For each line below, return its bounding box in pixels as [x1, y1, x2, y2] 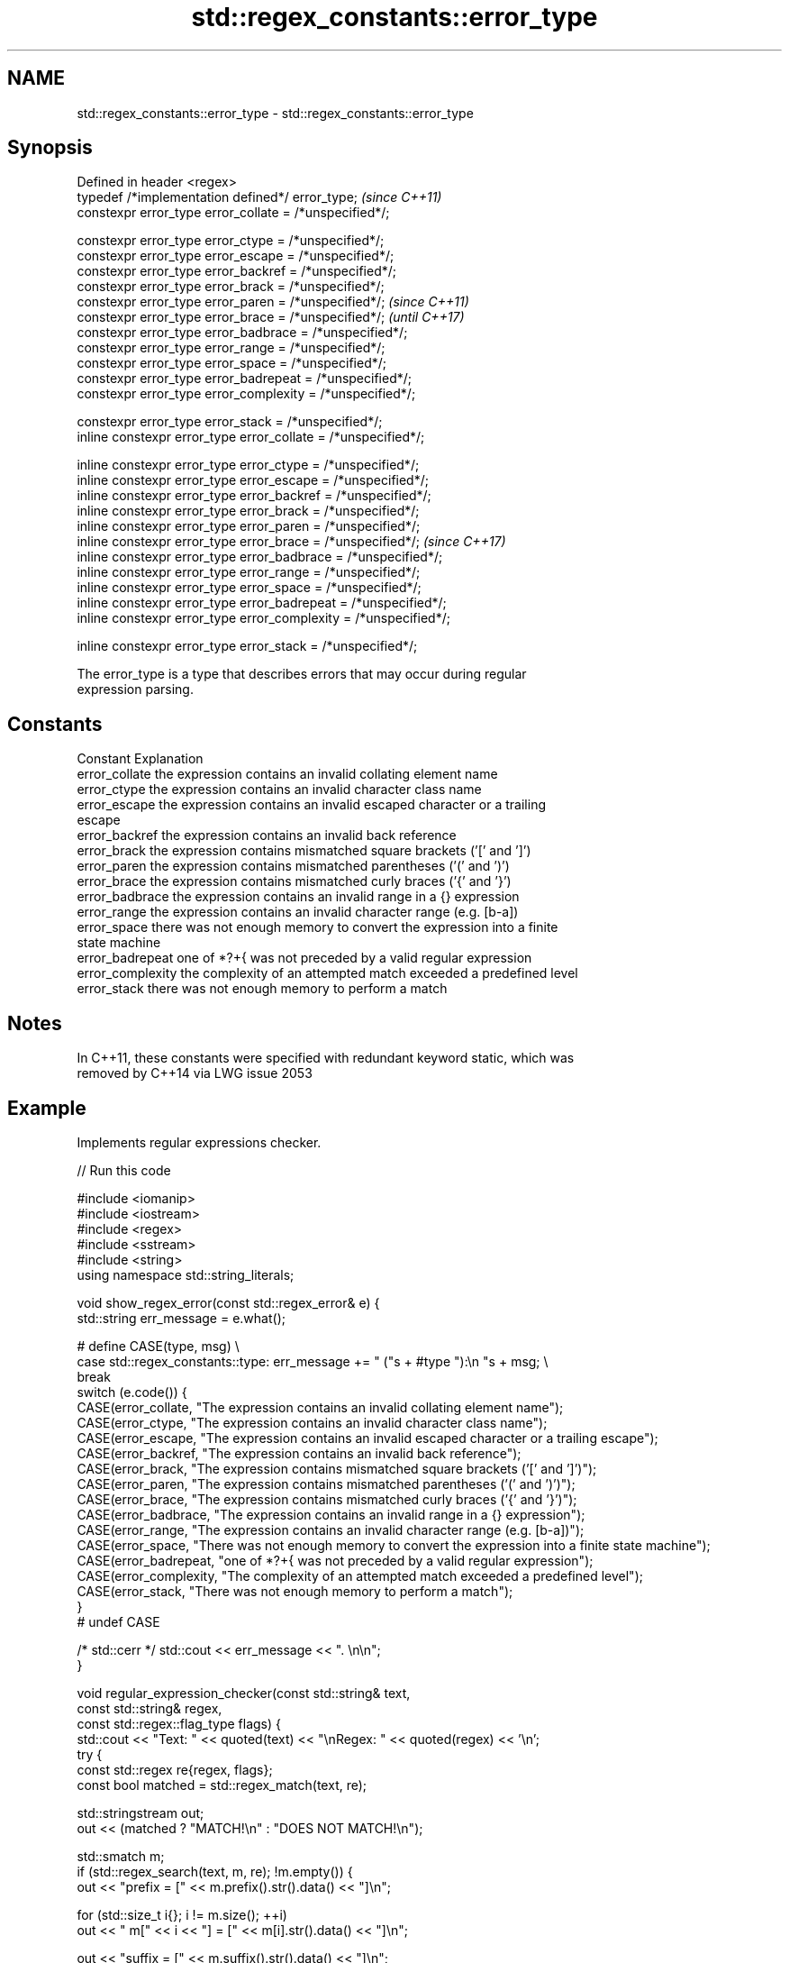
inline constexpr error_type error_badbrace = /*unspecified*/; [77, 549, 443, 565]
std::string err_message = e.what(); [77, 1310, 286, 1326]
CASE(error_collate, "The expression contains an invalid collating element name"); [77, 1399, 564, 1415]
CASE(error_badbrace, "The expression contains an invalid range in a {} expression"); [77, 1506, 585, 1522]
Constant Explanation [77, 751, 204, 767]
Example [7, 1096, 86, 1119]
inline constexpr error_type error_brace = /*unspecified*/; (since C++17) [77, 534, 506, 550]
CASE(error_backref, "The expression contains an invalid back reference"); [77, 1445, 521, 1461]
